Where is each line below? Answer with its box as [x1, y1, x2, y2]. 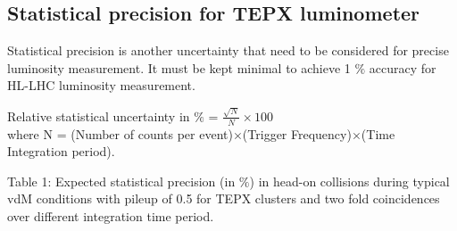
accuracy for [369, 58, 436, 77]
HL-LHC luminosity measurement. [7, 76, 195, 95]
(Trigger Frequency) [242, 124, 352, 143]
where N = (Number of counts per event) [7, 124, 233, 143]
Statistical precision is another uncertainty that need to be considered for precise [7, 41, 449, 60]
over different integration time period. [7, 206, 214, 225]
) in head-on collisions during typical [249, 171, 450, 190]
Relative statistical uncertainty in [7, 106, 190, 125]
